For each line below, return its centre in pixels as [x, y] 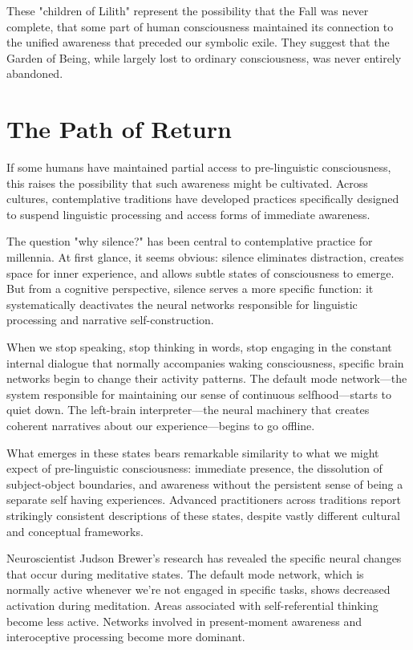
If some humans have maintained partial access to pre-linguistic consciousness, [199, 167]
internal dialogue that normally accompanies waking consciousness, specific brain [205, 362]
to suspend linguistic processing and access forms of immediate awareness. [188, 214]
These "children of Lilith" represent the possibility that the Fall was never [188, 10]
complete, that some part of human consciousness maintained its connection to [200, 26]
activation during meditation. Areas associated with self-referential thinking [192, 605]
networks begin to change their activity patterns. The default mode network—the [207, 378]
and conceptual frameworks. [75, 531]
